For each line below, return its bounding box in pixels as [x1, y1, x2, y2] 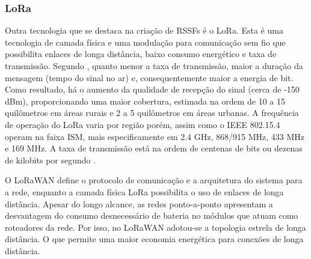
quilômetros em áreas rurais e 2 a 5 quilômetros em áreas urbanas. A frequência [5, 106, 299, 119]
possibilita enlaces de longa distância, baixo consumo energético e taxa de [5, 47, 277, 60]
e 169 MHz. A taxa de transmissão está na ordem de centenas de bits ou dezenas [5, 142, 303, 154]
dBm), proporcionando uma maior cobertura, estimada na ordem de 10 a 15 [5, 94, 286, 107]
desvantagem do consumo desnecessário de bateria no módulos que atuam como [5, 209, 298, 222]
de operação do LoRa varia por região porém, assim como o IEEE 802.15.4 [5, 118, 280, 130]
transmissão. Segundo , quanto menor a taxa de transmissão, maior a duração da [5, 59, 303, 72]
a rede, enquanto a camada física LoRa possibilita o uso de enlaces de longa [5, 185, 284, 198]
